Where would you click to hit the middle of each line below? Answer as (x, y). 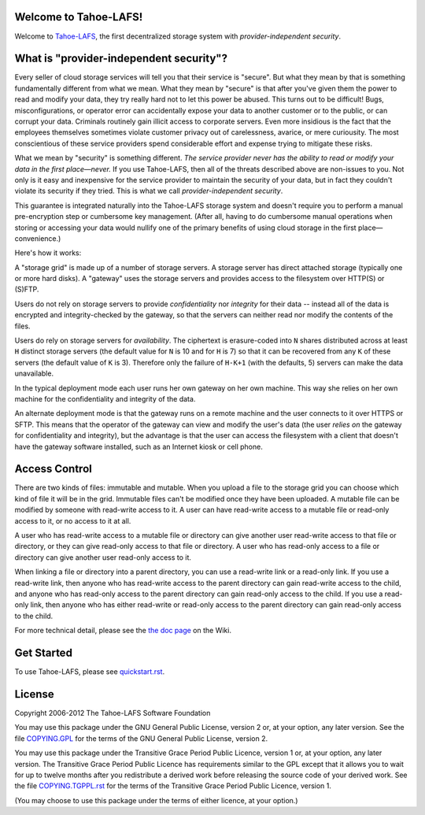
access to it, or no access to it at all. (73, 520)
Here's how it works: (48, 253)
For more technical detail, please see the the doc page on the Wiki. (123, 631)
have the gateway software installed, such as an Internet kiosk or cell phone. (139, 446)
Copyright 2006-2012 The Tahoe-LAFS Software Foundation (113, 713)
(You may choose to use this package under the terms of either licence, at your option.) (156, 800)
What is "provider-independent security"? (121, 59)
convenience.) (38, 238)
